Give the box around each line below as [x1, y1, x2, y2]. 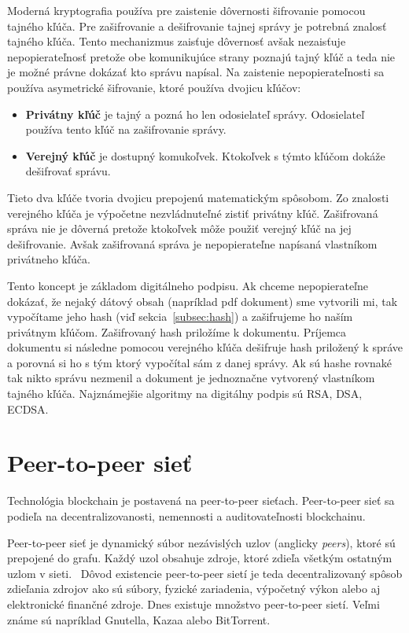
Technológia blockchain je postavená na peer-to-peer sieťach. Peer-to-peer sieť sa [7, 492, 395, 509]
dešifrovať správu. [25, 163, 111, 179]
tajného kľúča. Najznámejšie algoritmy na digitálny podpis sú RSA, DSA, [7, 385, 363, 402]
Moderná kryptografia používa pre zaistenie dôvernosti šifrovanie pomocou [7, 2, 366, 18]
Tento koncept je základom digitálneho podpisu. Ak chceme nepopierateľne [7, 277, 369, 293]
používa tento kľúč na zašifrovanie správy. [25, 121, 227, 138]
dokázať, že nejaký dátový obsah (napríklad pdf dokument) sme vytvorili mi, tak [7, 293, 398, 309]
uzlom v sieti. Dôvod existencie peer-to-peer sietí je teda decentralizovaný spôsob [7, 565, 403, 581]
